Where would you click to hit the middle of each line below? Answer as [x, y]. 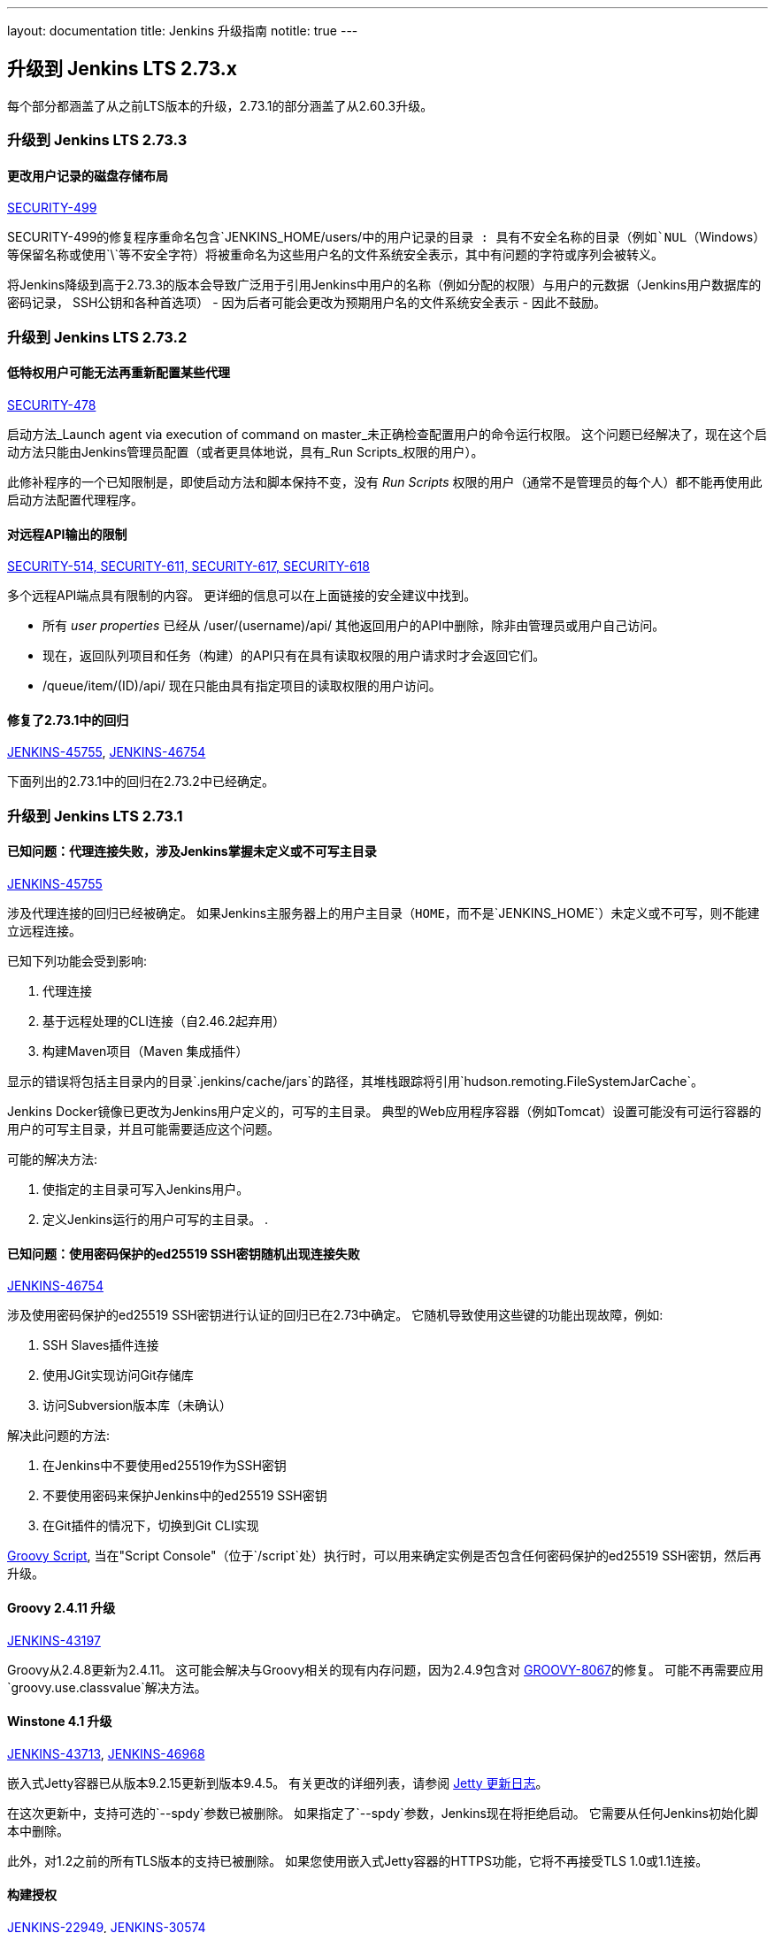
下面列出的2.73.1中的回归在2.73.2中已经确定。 [141, 782]
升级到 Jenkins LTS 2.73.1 [95, 816]
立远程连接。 [44, 931]
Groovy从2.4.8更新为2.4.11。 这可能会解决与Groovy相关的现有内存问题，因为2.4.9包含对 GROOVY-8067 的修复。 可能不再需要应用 [385, 1669]
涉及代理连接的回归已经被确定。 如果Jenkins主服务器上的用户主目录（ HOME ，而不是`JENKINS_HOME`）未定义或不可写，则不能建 [384, 913]
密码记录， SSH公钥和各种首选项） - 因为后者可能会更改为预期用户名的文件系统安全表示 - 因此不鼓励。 [307, 303]
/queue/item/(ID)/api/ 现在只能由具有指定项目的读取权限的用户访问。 [242, 686]
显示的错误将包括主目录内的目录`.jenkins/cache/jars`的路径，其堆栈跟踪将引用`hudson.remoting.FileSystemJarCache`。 [356, 1082]
